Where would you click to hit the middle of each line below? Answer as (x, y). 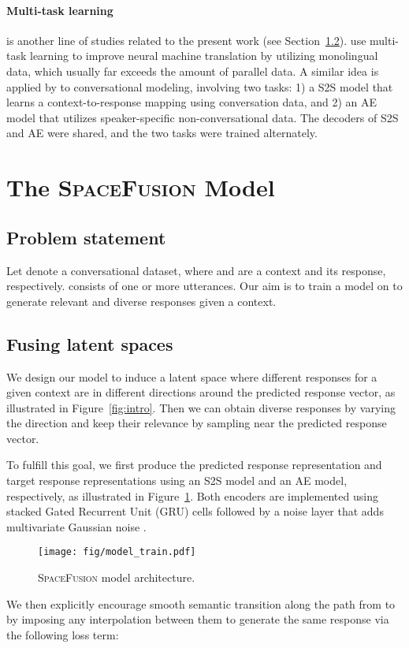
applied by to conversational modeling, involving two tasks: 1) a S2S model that (200, 86)
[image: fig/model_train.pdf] (117, 552)
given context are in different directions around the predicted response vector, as (201, 392)
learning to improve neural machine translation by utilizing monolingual (204, 56)
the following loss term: (63, 634)
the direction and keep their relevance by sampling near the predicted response (197, 423)
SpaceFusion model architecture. (117, 577)
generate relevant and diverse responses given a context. (141, 301)
